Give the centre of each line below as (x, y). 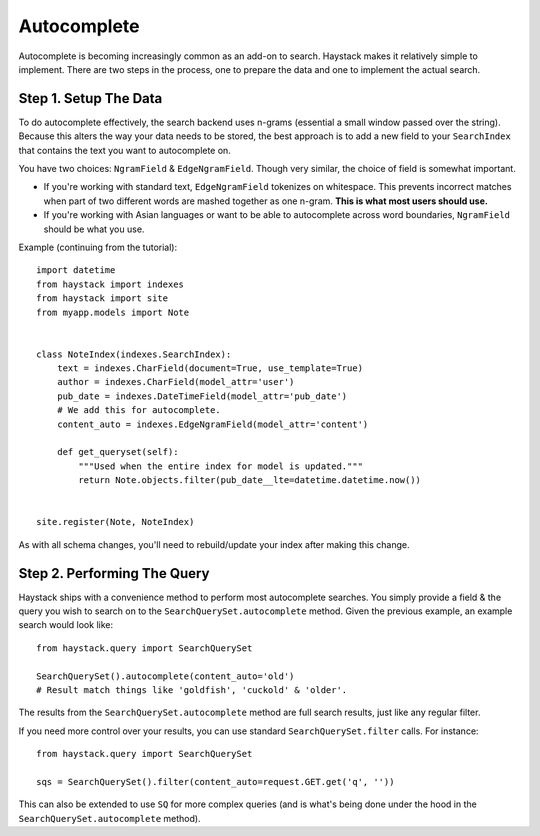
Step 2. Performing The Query (114, 573)
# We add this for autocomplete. (139, 410)
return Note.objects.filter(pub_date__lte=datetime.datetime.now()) (250, 480)
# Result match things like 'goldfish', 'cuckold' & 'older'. (192, 690)
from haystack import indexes (110, 284)
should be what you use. (94, 229)
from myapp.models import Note (113, 312)
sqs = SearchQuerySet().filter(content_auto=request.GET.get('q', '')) (215, 781)
